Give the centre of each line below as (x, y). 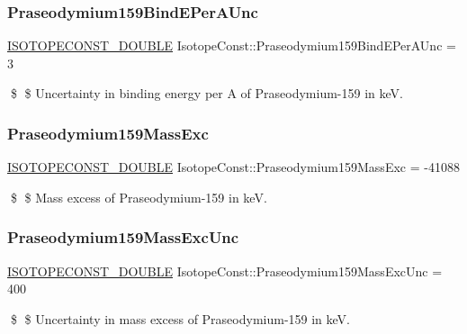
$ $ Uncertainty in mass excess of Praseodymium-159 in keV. (180, 318)
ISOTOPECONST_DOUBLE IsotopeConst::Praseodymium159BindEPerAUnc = (232, 45)
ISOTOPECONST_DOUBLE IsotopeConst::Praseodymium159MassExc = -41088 (233, 167)
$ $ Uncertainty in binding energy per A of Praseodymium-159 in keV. (207, 93)
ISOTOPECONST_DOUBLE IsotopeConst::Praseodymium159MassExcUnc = (225, 271)
